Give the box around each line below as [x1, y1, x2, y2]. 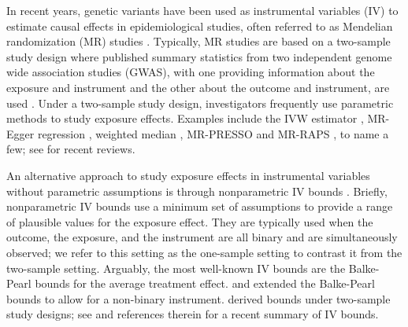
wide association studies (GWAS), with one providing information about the [6, 64, 375, 80]
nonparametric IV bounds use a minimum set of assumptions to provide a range [6, 198, 393, 215]
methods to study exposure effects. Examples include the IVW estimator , [6, 110, 364, 127]
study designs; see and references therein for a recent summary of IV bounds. [6, 306, 379, 322]
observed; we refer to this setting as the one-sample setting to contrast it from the [6, 244, 402, 260]
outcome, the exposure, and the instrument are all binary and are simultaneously [6, 229, 398, 245]
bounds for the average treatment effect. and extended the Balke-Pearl [35, 275, 375, 292]
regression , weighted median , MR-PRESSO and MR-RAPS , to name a [37, 125, 389, 141]
